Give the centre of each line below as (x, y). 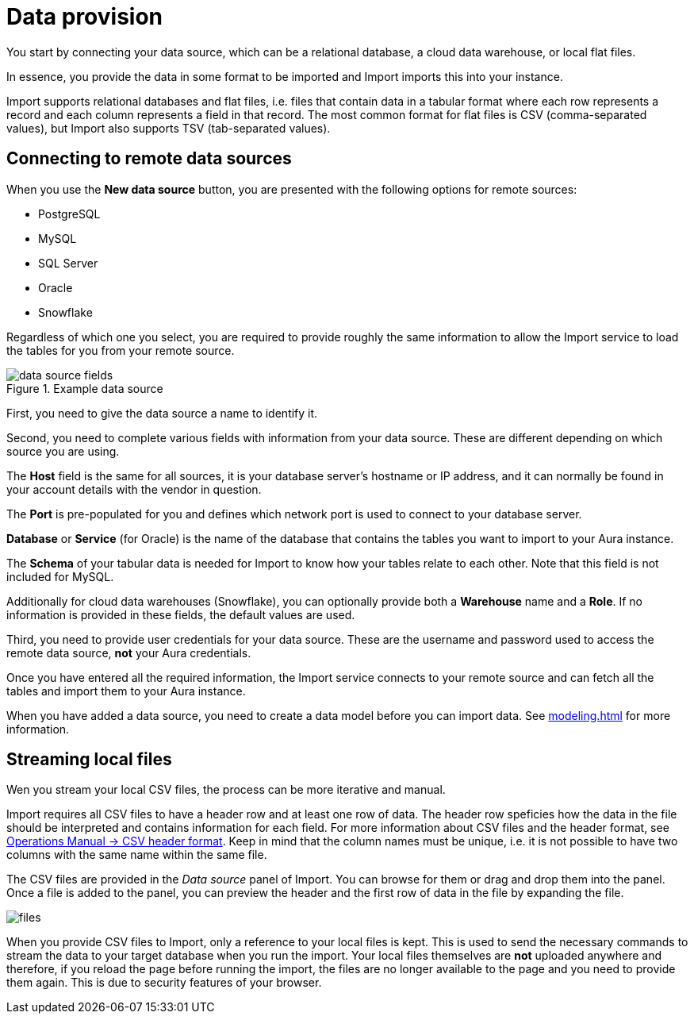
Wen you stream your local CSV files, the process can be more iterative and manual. (226, 790)
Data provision (85, 17)
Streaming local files (89, 760)
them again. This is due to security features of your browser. (164, 983)
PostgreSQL (69, 214)
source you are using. (63, 451)
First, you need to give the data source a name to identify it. (162, 413)
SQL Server (68, 263)
